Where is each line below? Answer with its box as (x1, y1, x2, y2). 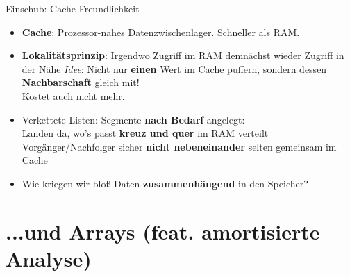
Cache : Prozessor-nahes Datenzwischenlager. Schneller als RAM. (22, 24, 300, 39)
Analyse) (6, 244, 92, 272)
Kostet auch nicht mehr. (22, 88, 125, 103)
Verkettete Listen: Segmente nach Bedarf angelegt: (22, 112, 245, 126)
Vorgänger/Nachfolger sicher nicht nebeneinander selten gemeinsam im (22, 139, 337, 153)
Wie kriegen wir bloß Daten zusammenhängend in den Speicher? (22, 176, 308, 190)
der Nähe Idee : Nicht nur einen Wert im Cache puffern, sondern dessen (22, 61, 327, 76)
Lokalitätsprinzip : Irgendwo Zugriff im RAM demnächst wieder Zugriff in (22, 48, 344, 62)
